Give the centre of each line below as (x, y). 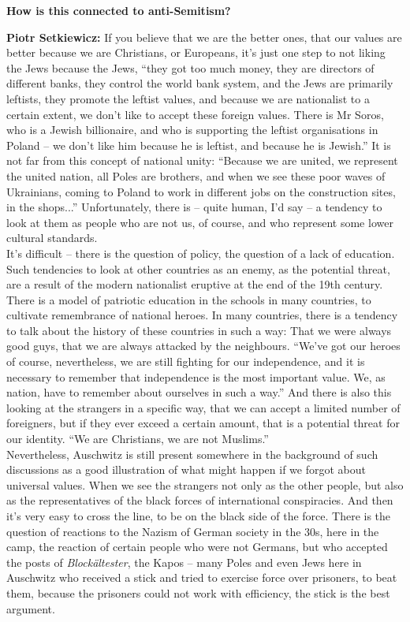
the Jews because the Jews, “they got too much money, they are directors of (190, 67)
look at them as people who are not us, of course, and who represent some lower (200, 222)
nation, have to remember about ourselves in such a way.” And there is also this (199, 392)
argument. (31, 608)
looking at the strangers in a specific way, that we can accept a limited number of (203, 407)
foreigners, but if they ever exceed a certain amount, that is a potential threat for (203, 423)
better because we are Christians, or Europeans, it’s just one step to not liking (196, 52)
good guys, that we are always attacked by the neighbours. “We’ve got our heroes (203, 346)
